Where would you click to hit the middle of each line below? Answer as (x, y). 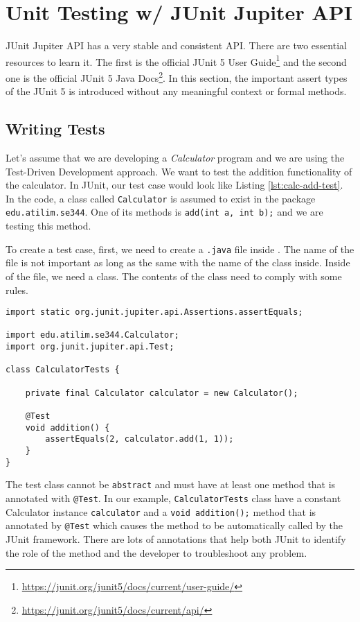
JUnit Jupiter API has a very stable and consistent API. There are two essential (176, 45)
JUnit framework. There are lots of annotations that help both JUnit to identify (176, 538)
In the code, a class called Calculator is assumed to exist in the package (161, 198)
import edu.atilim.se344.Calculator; (92, 335)
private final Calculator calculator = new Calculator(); (162, 393)
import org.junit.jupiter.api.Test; (90, 347)
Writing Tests (55, 129)
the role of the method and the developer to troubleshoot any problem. (156, 552)
